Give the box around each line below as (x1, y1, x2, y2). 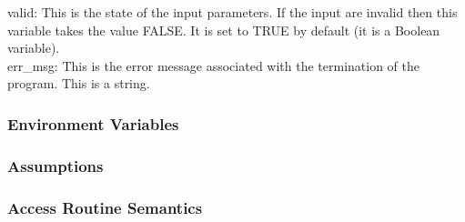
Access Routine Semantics (7, 196, 203, 218)
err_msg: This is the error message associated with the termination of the (7, 55, 420, 75)
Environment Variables (7, 112, 179, 135)
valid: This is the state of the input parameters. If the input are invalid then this (7, 3, 458, 21)
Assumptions (7, 154, 104, 177)
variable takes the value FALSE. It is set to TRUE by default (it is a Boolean (7, 20, 440, 39)
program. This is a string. (7, 74, 150, 93)
